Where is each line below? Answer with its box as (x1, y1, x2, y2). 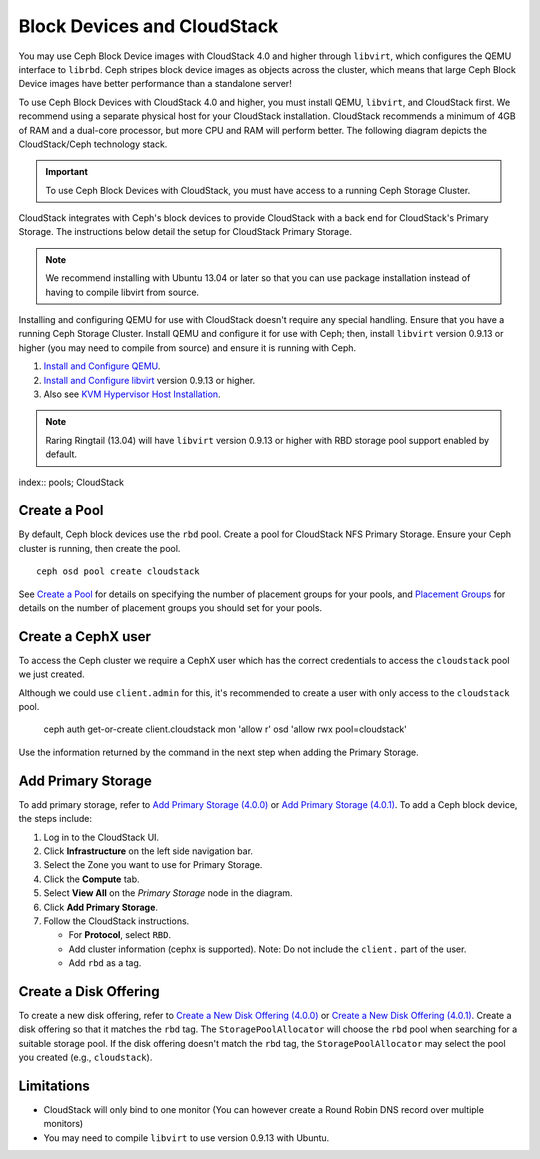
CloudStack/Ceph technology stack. (18, 138, 168, 150)
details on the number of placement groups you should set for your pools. (18, 602, 323, 614)
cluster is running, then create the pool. (18, 542, 181, 554)
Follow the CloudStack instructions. (43, 915, 190, 927)
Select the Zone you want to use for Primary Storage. (43, 859, 263, 871)
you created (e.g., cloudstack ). (18, 1051, 153, 1064)
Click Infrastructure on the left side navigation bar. (43, 845, 254, 857)
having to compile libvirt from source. (45, 286, 200, 298)
